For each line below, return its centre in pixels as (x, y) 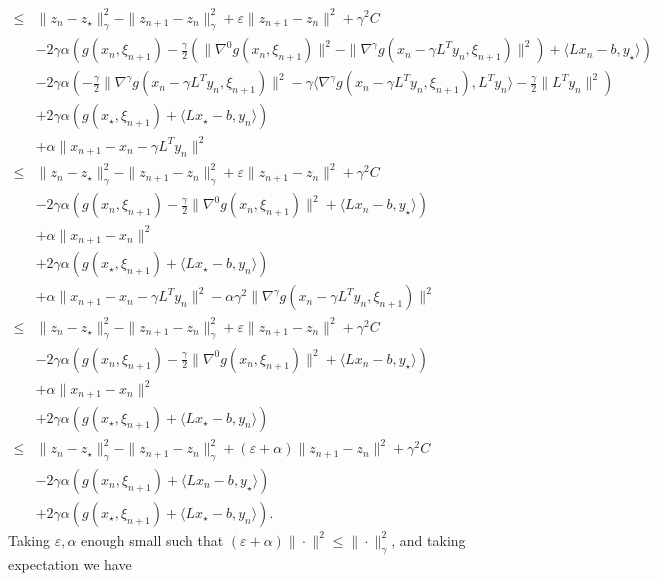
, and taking (428, 539)
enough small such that (152, 539)
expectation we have (70, 563)
